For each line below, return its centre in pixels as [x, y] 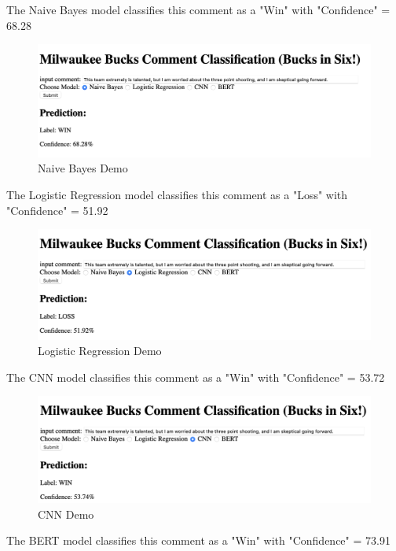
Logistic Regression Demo [100, 351]
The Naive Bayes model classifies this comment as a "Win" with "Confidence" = [198, 9]
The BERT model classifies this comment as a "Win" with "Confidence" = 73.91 [198, 540]
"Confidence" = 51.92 [57, 210]
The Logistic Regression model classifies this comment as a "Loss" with [177, 195]
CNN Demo [66, 514]
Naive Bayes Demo [83, 168]
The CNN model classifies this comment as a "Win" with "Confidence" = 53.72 [196, 377]
